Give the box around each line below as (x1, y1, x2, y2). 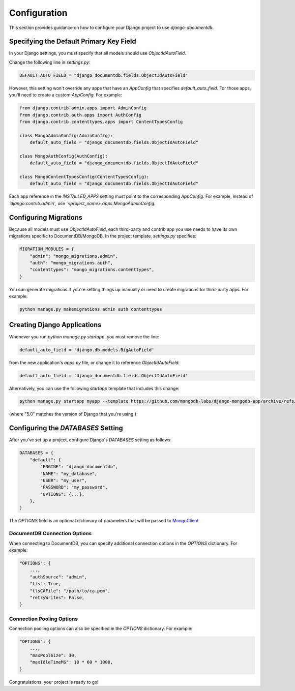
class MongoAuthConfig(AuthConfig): (19, 153, 108, 159)
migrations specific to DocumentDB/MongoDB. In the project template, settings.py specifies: (9, 233, 197, 239)
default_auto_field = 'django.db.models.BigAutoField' (19, 347, 154, 353)
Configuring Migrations (9, 213, 83, 221)
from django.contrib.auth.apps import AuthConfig (19, 112, 142, 118)
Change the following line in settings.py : (9, 59, 90, 65)
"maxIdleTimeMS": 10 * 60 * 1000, (29, 660, 113, 665)
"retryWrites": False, (29, 595, 85, 600)
